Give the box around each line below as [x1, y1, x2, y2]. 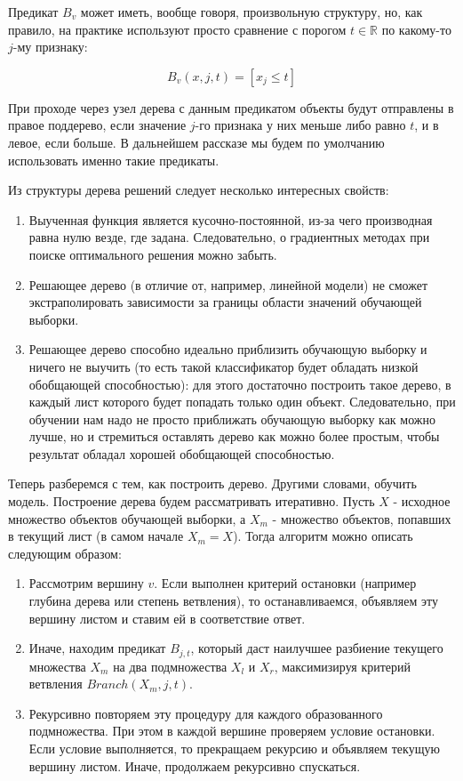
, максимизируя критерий [274, 656, 411, 675]
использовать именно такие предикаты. [8, 150, 220, 169]
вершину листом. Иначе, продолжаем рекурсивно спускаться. [28, 756, 361, 775]
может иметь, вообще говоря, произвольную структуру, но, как [80, 3, 423, 20]
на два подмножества [113, 656, 228, 675]
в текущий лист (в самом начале [8, 527, 184, 545]
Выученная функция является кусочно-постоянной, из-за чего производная [28, 210, 433, 229]
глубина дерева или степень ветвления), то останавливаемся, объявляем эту [28, 592, 438, 610]
